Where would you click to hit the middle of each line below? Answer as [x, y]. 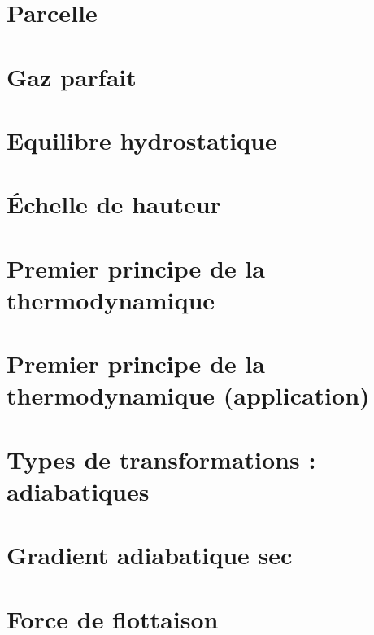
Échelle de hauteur [114, 204]
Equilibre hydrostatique [142, 140]
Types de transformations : [161, 459]
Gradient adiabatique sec [150, 555]
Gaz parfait [72, 76]
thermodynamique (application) [188, 395]
